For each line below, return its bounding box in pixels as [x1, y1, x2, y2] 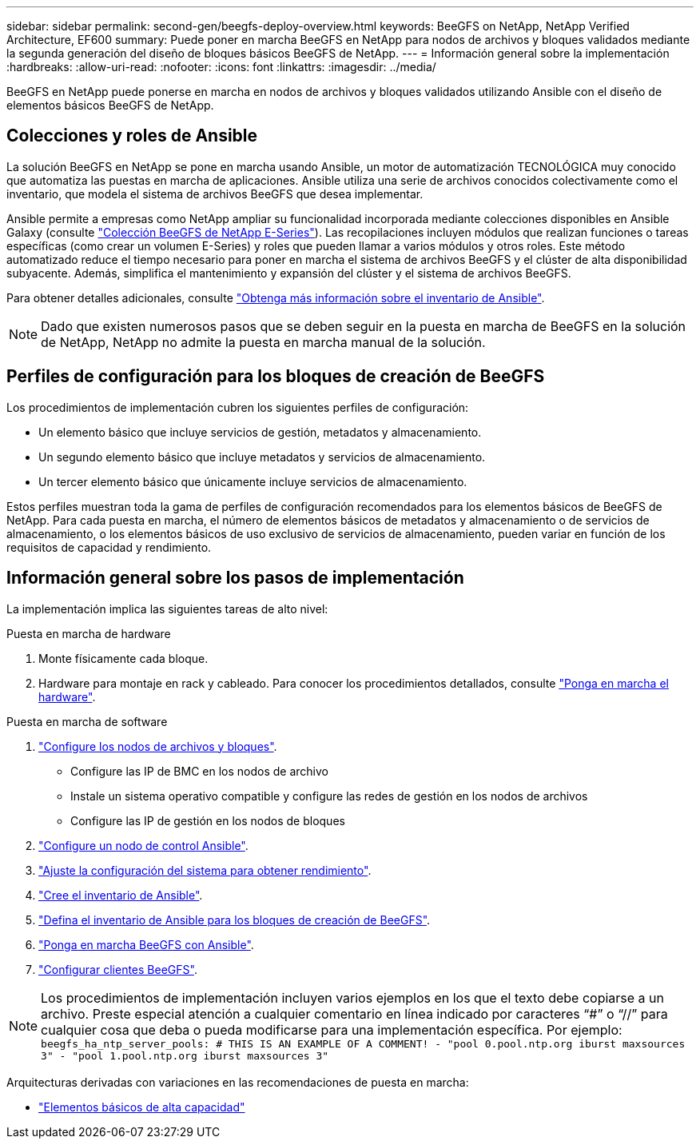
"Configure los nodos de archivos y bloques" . [38, 739, 277, 753]
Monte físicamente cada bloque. [38, 651, 209, 665]
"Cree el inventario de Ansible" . [38, 888, 203, 902]
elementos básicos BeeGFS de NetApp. [6, 98, 214, 112]
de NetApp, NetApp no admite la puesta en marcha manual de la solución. [41, 333, 486, 350]
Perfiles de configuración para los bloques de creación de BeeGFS [6, 366, 545, 387]
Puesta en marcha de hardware [6, 626, 171, 640]
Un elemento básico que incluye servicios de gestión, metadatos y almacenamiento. [38, 425, 482, 439]
